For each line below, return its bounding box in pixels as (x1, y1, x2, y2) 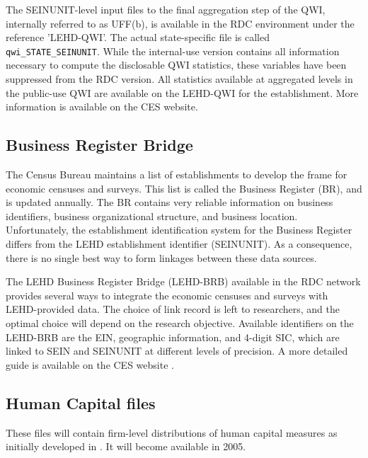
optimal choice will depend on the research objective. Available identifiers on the (6, 315, 354, 330)
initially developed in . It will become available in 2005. (6, 439, 246, 454)
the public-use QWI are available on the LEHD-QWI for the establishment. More (6, 85, 359, 100)
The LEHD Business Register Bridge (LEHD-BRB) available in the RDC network (6, 274, 361, 289)
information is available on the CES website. (6, 99, 198, 114)
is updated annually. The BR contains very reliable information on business (6, 195, 333, 210)
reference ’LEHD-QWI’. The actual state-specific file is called (6, 30, 270, 45)
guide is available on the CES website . (6, 357, 174, 372)
